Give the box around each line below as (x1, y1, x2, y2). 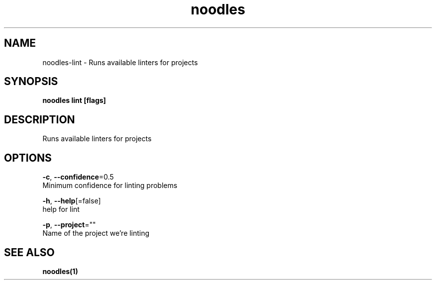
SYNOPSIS (4, 75, 58, 88)
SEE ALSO (4, 246, 55, 259)
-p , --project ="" (42, 220, 96, 229)
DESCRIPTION (4, 113, 75, 126)
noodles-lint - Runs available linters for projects (42, 58, 198, 67)
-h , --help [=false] (42, 196, 101, 205)
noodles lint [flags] (42, 96, 106, 105)
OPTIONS (4, 151, 52, 164)
